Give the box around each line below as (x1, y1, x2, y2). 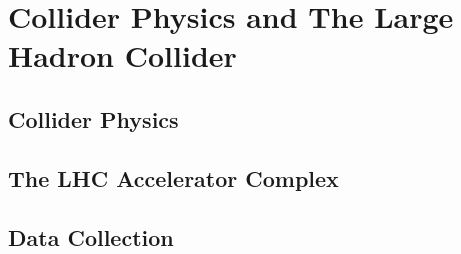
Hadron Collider (8, 35, 237, 76)
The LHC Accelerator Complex (8, 162, 339, 193)
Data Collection (8, 221, 174, 252)
